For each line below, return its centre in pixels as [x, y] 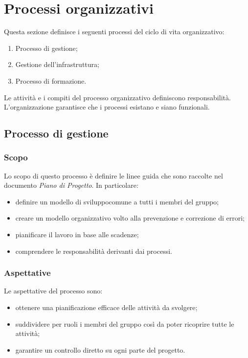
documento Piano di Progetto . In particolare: [71, 185]
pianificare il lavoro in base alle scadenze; [77, 235]
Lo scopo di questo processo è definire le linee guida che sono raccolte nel [113, 175]
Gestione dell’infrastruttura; [57, 64]
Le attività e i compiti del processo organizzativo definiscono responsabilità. [117, 97]
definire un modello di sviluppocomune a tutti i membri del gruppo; [117, 201]
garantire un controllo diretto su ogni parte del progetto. [100, 349]
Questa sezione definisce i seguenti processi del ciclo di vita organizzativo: [114, 32]
